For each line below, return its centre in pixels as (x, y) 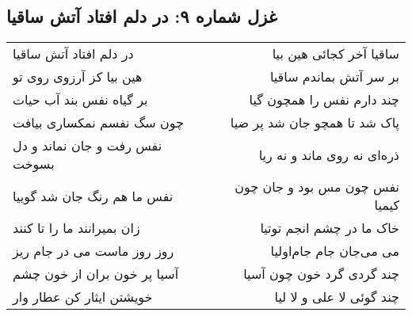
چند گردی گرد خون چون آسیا (321, 274)
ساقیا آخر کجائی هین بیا (336, 54)
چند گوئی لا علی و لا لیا (337, 297)
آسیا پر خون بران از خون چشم (96, 274)
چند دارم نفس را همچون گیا (324, 100)
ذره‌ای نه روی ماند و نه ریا (329, 154)
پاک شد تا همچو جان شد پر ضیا (315, 123)
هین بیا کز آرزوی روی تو (78, 77)
